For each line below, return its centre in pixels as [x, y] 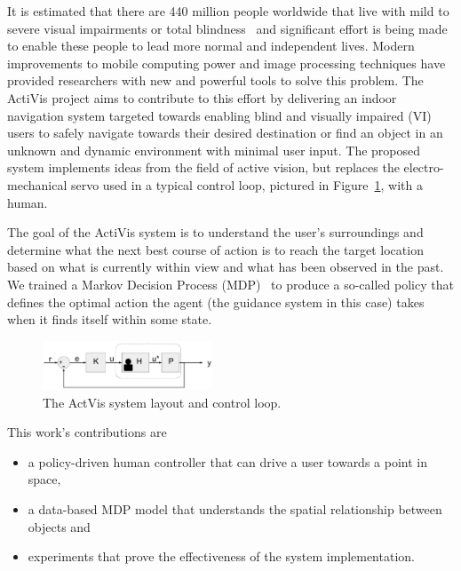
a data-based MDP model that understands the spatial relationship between [235, 509]
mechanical [37, 184]
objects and [59, 526]
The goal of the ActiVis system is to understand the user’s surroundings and [215, 232]
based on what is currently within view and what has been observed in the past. [226, 267]
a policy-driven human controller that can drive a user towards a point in [227, 461]
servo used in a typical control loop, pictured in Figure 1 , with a [246, 184]
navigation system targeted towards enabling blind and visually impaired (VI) [219, 115]
